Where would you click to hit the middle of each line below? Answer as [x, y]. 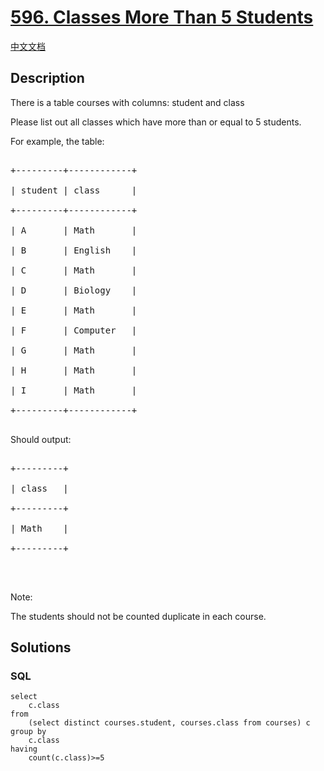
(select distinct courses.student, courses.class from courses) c [169, 723]
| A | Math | [74, 230]
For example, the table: [57, 141]
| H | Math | [74, 370]
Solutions [41, 647]
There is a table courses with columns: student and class [127, 102]
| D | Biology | [74, 290]
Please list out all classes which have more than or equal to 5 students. [156, 122]
